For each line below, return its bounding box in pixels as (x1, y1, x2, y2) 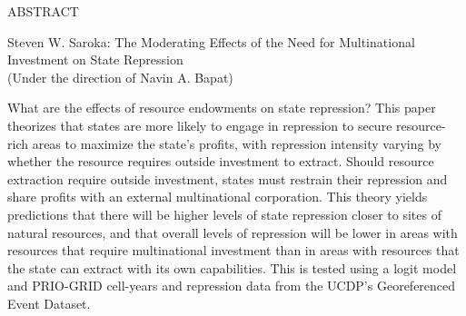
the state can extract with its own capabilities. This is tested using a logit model (7, 258, 457, 277)
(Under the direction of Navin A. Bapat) (7, 67, 233, 86)
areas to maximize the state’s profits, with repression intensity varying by (32, 133, 441, 153)
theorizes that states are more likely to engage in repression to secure (7, 115, 392, 134)
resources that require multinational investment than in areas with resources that (7, 241, 460, 260)
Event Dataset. (7, 293, 91, 312)
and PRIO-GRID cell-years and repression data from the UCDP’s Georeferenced (7, 276, 456, 295)
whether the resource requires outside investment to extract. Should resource (7, 152, 434, 171)
